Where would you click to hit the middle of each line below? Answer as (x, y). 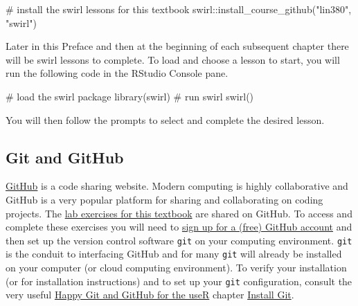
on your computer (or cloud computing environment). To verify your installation (176, 268)
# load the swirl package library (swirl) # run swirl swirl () (130, 96)
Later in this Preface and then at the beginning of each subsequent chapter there (177, 46)
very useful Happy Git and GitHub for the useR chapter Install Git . (150, 295)
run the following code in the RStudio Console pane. (117, 73)
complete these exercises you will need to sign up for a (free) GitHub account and (179, 227)
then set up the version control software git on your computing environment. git (179, 240)
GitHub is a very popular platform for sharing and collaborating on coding (164, 199)
